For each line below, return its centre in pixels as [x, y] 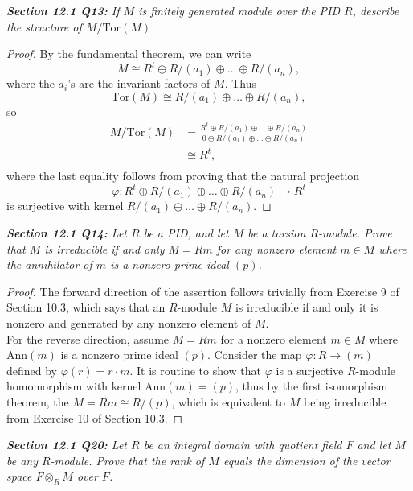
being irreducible [345, 402]
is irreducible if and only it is [307, 307]
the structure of [44, 26]
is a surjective [310, 370]
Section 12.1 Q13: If [63, 10]
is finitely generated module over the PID [239, 10]
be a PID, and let [186, 233]
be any [22, 460]
